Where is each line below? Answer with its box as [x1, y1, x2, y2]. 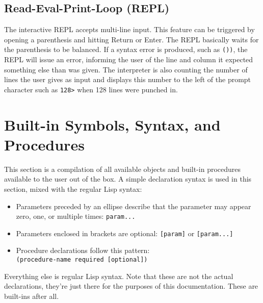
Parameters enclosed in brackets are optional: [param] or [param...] [16, 228, 233, 238]
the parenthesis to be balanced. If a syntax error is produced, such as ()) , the [4, 44, 248, 55]
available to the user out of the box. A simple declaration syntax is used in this [4, 173, 252, 184]
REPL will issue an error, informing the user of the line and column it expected [4, 54, 253, 65]
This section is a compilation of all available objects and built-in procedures [4, 163, 241, 174]
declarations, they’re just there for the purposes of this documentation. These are [4, 281, 258, 291]
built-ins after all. [4, 290, 59, 301]
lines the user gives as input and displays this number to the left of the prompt [4, 74, 251, 85]
